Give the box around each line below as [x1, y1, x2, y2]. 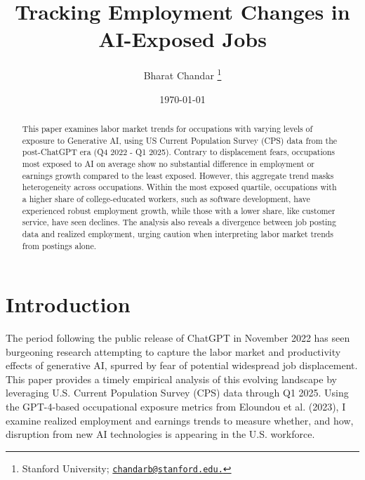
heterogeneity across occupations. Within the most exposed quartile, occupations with [22, 181, 337, 193]
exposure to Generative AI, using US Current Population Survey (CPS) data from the [22, 134, 338, 146]
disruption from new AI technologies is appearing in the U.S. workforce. [6, 427, 315, 441]
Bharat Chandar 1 [143, 66, 222, 82]
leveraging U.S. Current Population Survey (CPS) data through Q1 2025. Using [6, 385, 349, 400]
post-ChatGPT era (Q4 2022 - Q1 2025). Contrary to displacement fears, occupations [22, 146, 336, 158]
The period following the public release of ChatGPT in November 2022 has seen [6, 331, 350, 345]
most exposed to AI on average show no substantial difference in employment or [22, 157, 315, 169]
